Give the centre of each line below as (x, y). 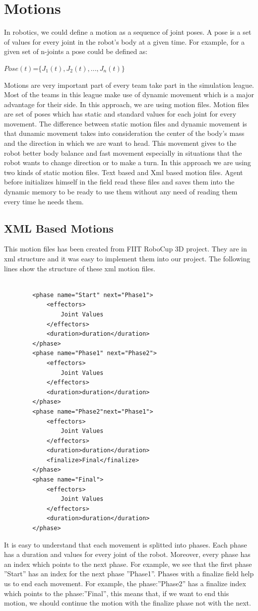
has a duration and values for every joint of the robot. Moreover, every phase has (127, 554)
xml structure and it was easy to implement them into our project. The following (127, 259)
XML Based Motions (59, 228)
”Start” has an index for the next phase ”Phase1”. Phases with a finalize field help (129, 574)
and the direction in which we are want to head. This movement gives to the (120, 143)
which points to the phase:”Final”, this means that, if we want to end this (117, 593)
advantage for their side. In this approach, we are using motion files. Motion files (127, 104)
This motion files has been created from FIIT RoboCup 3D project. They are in (126, 249)
